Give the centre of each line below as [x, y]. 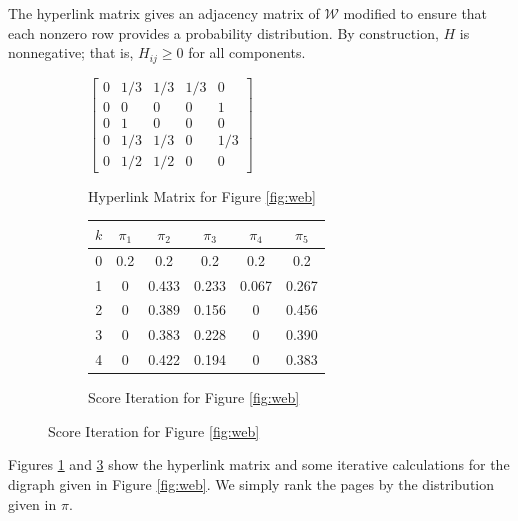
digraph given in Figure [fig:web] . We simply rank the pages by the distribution [251, 483]
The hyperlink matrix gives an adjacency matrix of [164, 13]
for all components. [247, 52]
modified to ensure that [415, 13]
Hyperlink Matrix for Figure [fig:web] [202, 195]
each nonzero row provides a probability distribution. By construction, [223, 32]
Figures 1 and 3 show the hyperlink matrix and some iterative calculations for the [259, 464]
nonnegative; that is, [71, 52]
